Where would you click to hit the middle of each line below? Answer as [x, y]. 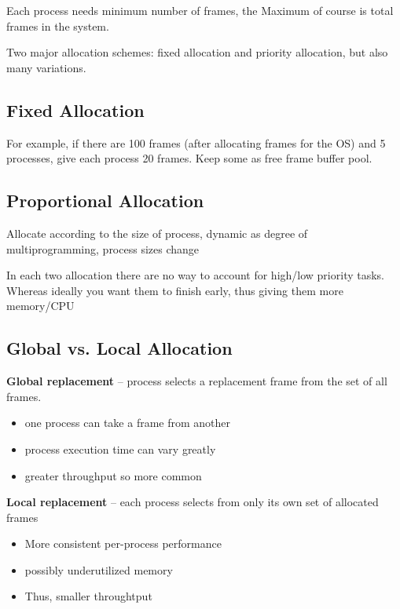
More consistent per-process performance [123, 543]
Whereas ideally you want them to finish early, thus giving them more [175, 290]
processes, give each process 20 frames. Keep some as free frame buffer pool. [189, 158]
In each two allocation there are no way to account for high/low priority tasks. [195, 275]
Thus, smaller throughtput [88, 596]
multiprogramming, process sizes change [103, 248]
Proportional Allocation [105, 201]
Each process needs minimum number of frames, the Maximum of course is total [200, 10]
